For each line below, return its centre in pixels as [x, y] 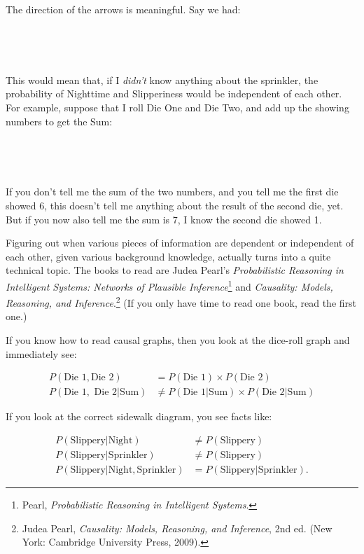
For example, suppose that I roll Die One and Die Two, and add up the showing [177, 107]
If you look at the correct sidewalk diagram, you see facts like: [139, 416]
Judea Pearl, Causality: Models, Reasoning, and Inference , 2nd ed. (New [177, 528]
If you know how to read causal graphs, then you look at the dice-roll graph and [178, 340]
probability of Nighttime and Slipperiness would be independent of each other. [174, 94]
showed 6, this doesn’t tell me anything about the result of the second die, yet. [175, 205]
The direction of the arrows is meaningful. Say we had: [123, 9]
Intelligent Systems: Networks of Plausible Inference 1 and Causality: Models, [169, 285]
